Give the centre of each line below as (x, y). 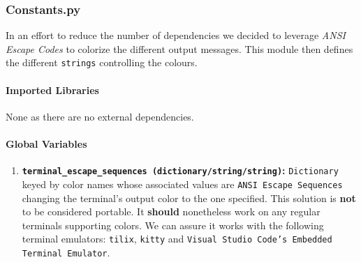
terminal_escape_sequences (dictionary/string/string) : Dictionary (180, 170)
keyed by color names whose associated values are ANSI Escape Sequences (182, 184)
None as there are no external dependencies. (100, 116)
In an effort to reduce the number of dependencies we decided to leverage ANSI (176, 35)
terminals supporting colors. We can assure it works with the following (173, 225)
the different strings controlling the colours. (102, 62)
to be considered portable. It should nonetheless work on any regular (171, 211)
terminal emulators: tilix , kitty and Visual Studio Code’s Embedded (177, 239)
